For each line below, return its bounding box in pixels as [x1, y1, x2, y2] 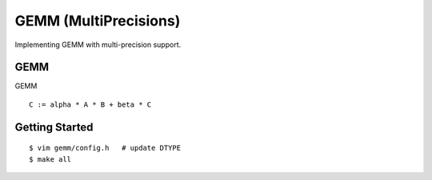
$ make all [29, 155, 72, 163]
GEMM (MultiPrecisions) [14, 12, 181, 29]
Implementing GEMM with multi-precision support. [14, 40, 182, 49]
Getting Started [14, 120, 94, 134]
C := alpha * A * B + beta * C [29, 100, 152, 109]
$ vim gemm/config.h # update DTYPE [29, 143, 182, 153]
